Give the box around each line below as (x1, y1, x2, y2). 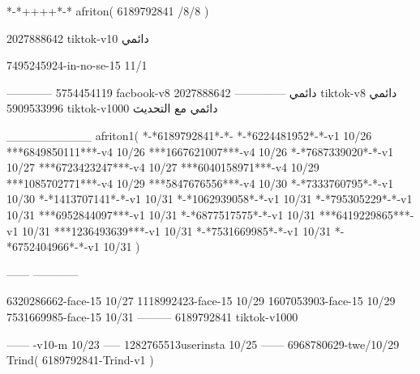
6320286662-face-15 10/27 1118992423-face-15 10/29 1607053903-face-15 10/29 (6, 292, 396, 309)
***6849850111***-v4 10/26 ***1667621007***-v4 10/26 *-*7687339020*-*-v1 (6, 142, 394, 159)
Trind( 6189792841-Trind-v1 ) (6, 351, 154, 368)
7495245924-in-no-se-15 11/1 (6, 57, 148, 74)
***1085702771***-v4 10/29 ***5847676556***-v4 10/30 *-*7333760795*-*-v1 (6, 174, 394, 191)
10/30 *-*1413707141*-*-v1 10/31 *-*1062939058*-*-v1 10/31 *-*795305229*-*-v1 (6, 190, 413, 207)
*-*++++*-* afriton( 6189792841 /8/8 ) (6, 2, 209, 19)
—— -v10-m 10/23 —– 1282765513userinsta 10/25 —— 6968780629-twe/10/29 (6, 335, 400, 352)
